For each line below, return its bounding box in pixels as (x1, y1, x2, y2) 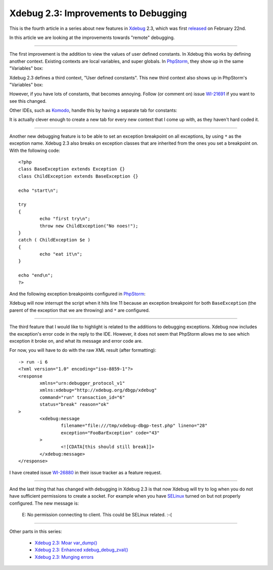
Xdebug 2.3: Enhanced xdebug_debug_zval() (34, 547, 128, 553)
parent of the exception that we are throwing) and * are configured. (9, 307, 150, 313)
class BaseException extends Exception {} (18, 166, 125, 172)
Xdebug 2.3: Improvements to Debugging (9, 8, 187, 19)
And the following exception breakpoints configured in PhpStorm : (9, 291, 146, 297)
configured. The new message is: (9, 500, 79, 506)
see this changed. (9, 98, 47, 104)
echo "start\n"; (18, 187, 59, 193)
